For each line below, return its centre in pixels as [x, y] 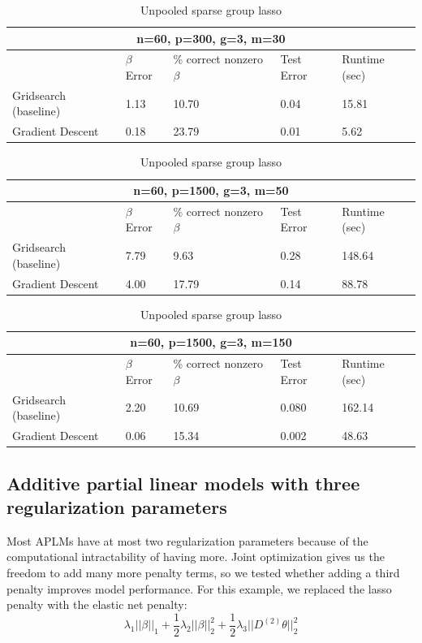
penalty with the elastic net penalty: [97, 604]
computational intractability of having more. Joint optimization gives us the [196, 557]
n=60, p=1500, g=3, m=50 [211, 190]
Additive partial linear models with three [183, 483]
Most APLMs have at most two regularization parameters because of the [187, 540]
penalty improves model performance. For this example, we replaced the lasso [199, 588]
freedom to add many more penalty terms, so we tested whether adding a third [203, 572]
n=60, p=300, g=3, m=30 [211, 38]
